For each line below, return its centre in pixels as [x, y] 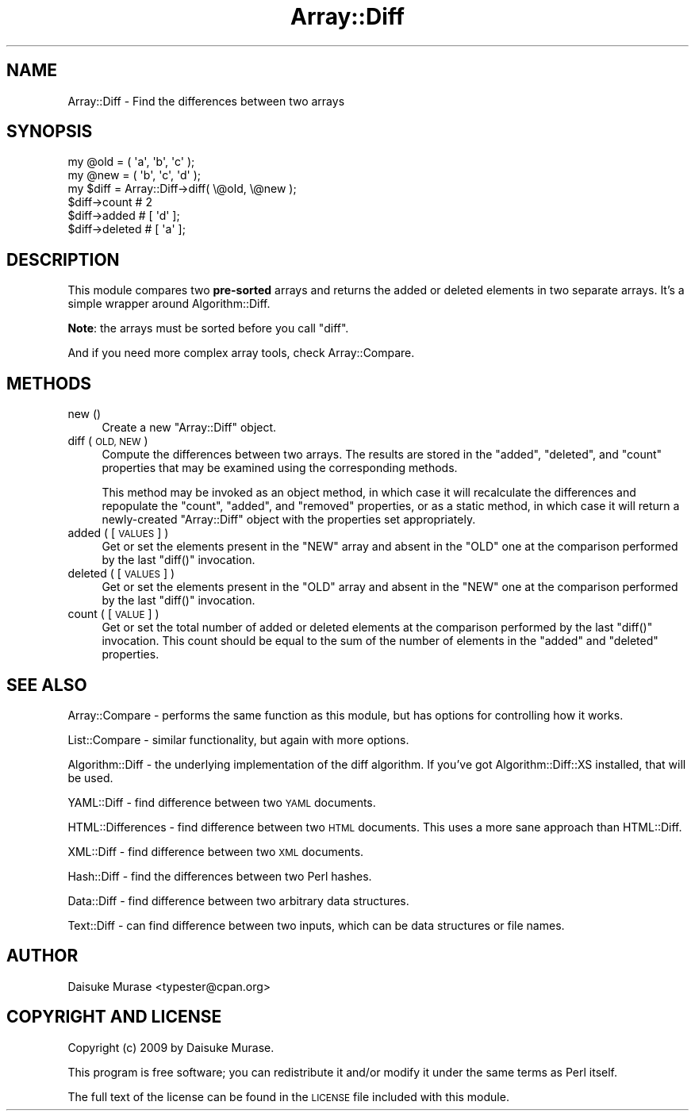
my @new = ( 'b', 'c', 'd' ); [134, 175]
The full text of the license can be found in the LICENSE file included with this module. [288, 1096]
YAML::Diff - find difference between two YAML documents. [222, 802]
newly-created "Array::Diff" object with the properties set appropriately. [289, 520]
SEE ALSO [47, 685]
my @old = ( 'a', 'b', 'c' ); [131, 162]
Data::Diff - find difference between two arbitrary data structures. [238, 900]
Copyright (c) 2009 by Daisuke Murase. [171, 1047]
